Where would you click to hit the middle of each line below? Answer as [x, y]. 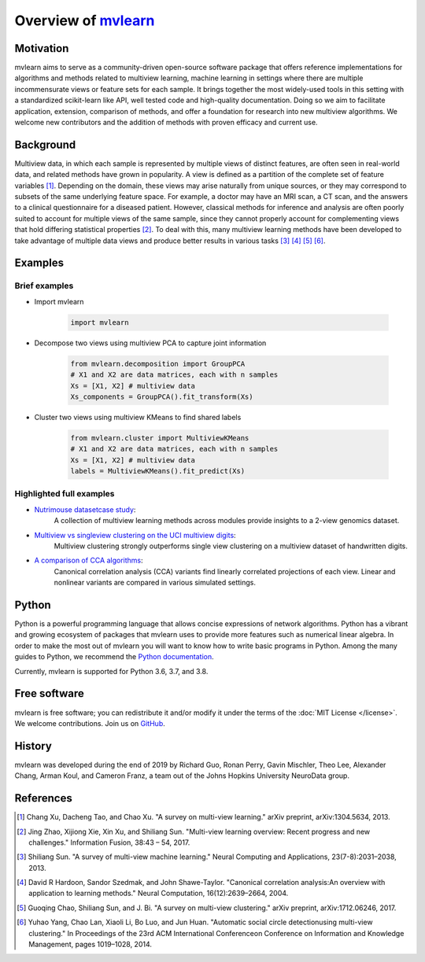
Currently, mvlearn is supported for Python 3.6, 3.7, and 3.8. [111, 671]
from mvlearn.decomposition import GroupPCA [158, 363]
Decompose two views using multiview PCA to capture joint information [150, 343]
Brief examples [44, 286]
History [33, 746]
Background [45, 144]
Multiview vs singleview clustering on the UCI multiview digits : [135, 535]
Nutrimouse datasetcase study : [85, 509]
